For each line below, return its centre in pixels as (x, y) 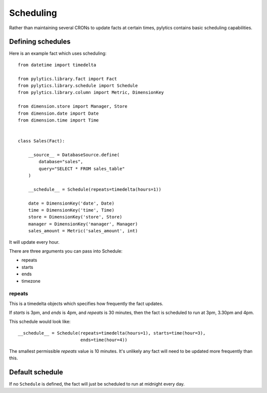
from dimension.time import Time (58, 120)
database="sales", (61, 162)
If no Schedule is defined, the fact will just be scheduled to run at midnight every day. (97, 384)
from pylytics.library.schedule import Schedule (78, 86)
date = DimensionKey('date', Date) (71, 203)
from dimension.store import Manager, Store (73, 107)
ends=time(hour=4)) (104, 340)
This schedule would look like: (40, 322)
